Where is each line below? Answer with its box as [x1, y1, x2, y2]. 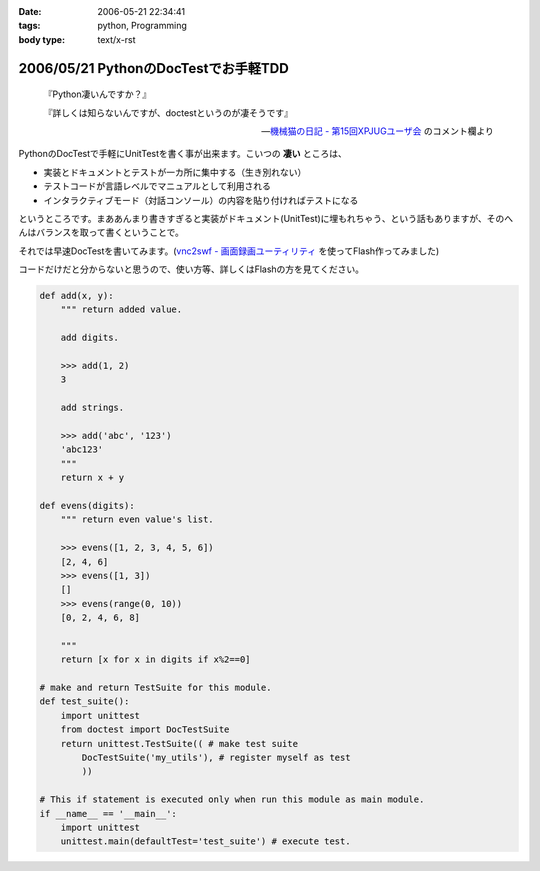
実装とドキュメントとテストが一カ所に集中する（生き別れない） [43, 166, 307, 178]
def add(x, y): [39, 290, 114, 302]
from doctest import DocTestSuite [60, 724, 230, 735]
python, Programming [97, 20, 187, 32]
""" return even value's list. [60, 514, 214, 525]
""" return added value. [60, 304, 183, 315]
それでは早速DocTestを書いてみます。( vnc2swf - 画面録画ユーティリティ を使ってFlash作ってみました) [18, 245, 440, 257]
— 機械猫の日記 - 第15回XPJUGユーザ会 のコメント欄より [261, 125, 494, 137]
